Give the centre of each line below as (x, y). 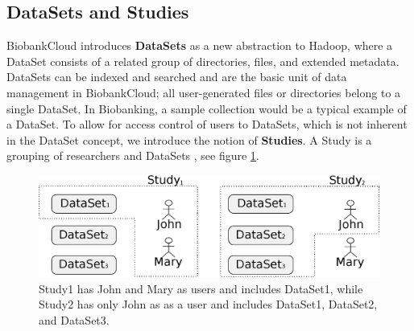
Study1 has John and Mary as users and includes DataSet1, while (201, 288)
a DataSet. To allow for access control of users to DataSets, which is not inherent (207, 124)
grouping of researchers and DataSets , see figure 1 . (133, 155)
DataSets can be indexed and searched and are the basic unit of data (177, 77)
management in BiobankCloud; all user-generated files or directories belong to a (204, 92)
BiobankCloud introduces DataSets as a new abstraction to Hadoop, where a (200, 45)
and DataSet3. (74, 319)
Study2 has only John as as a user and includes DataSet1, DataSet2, (208, 304)
